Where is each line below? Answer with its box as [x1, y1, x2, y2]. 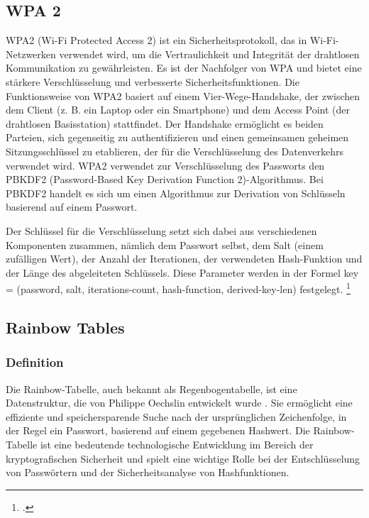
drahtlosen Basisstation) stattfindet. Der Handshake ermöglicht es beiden [6, 116, 324, 131]
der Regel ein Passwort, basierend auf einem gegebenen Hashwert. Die [6, 423, 310, 438]
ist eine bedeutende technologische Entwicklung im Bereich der [40, 436, 314, 451]
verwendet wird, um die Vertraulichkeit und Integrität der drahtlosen [59, 46, 360, 61]
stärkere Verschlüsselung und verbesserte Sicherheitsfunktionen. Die [6, 74, 299, 89]
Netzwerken [6, 46, 56, 61]
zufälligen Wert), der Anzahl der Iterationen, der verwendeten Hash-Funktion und [6, 251, 363, 266]
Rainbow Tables [6, 316, 125, 338]
